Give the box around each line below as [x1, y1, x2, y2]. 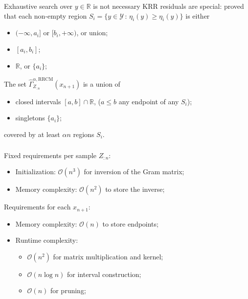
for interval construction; [67, 269, 141, 279]
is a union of [83, 78, 120, 89]
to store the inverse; [105, 184, 165, 194]
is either [185, 10, 210, 21]
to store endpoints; [102, 218, 158, 229]
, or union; [76, 27, 108, 38]
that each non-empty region [4, 10, 87, 21]
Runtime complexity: [15, 235, 78, 245]
